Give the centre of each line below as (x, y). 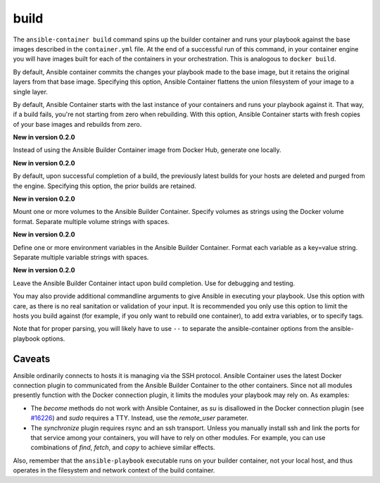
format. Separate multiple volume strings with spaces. (91, 221)
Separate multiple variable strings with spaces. (81, 257)
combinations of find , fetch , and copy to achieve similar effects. (123, 448)
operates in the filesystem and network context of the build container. (114, 470)
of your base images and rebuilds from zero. (77, 124)
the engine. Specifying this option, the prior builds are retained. (104, 186)
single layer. (31, 92)
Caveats (32, 359)
